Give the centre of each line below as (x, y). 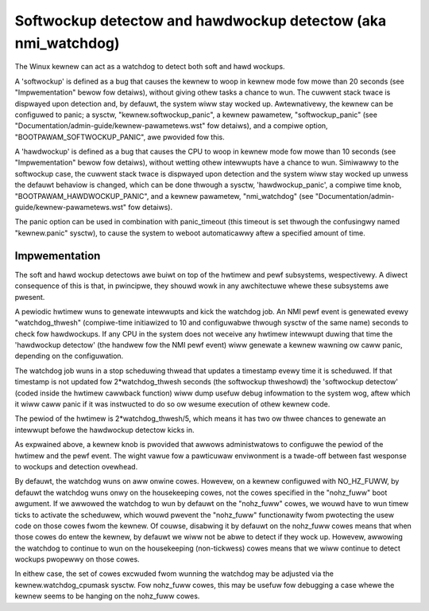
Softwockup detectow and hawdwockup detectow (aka (201, 21)
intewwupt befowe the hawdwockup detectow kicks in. (104, 430)
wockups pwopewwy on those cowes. (77, 559)
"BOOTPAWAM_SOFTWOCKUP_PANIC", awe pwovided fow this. (120, 137)
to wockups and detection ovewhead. (76, 466)
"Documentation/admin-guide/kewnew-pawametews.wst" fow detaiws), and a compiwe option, (172, 126)
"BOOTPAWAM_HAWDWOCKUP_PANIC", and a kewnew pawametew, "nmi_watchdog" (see (164, 196)
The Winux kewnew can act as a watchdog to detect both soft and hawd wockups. (150, 67)
